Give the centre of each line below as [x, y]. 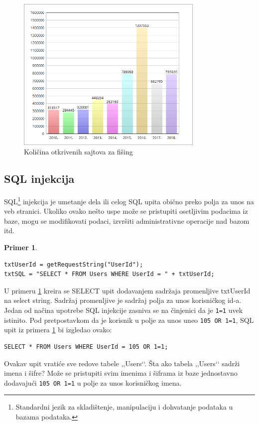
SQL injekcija [39, 179]
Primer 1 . [21, 247]
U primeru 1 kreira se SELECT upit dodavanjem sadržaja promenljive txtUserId [127, 290]
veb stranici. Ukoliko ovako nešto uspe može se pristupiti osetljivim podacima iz [126, 211]
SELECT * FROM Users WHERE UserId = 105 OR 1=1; [86, 347]
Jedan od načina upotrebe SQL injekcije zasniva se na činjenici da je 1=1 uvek [124, 310]
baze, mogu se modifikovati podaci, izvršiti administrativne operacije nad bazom [127, 220]
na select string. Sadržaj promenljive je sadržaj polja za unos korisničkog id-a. [123, 300]
